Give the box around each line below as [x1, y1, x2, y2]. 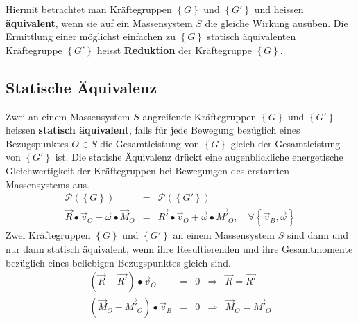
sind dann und [287, 228, 348, 242]
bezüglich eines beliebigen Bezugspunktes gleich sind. [6, 255, 231, 269]
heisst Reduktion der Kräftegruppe [96, 42, 252, 57]
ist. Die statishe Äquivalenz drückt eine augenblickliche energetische [55, 150, 343, 164]
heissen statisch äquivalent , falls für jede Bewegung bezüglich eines [6, 123, 300, 137]
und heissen [254, 2, 304, 16]
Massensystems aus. [6, 177, 89, 191]
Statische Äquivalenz [6, 76, 157, 98]
